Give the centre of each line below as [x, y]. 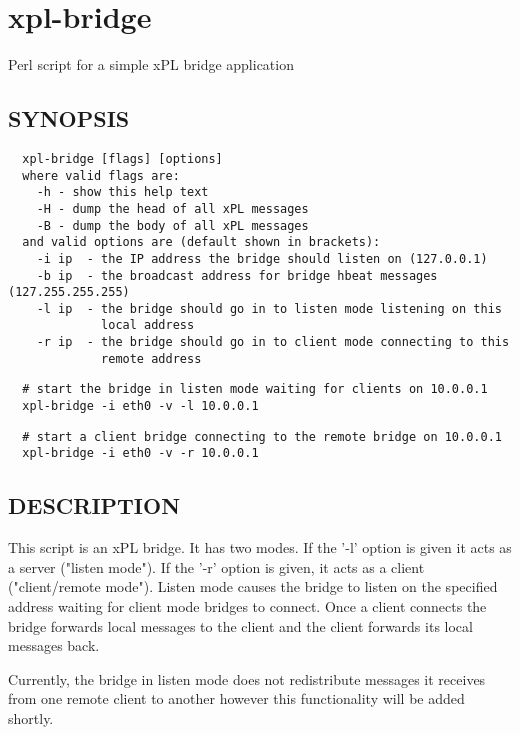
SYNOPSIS [69, 118]
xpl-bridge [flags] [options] [122, 158]
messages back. [54, 645]
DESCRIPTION [94, 505]
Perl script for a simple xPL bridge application [151, 64]
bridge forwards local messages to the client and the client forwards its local [240, 625]
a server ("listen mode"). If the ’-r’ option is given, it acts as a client [216, 566]
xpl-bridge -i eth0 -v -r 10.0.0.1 [140, 453]
